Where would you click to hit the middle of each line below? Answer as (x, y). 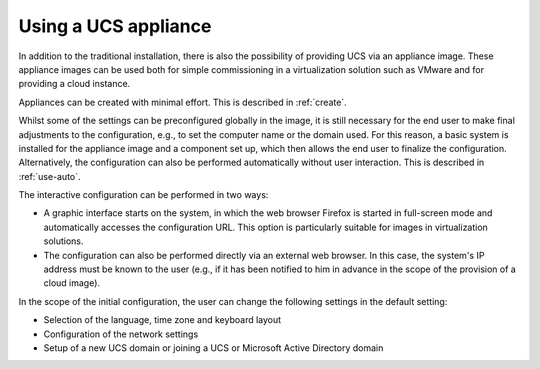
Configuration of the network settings (121, 334)
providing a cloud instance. (74, 84)
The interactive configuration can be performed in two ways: (143, 195)
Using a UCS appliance (115, 26)
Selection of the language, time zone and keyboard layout (162, 320)
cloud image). (71, 283)
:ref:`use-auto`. (49, 176)
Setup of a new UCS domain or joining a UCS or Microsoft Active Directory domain (213, 347)
